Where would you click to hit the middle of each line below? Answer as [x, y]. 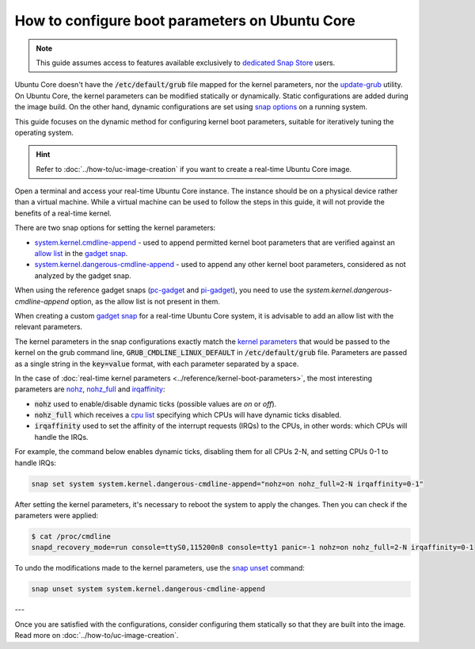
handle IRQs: [36, 463]
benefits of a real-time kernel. [63, 213]
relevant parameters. [49, 327]
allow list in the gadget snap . [81, 254]
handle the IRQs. [61, 437]
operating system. [44, 132]
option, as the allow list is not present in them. [146, 301]
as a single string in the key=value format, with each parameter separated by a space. [157, 364]
